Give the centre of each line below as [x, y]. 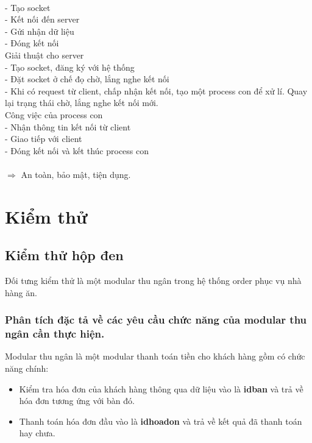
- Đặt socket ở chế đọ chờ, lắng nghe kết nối [87, 79]
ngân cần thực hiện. [55, 334]
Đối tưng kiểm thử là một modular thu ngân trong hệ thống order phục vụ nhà [153, 281]
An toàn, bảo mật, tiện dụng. [76, 174]
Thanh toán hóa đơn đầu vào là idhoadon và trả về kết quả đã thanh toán [161, 421]
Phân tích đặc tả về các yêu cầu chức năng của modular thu [156, 320]
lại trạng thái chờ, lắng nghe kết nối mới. [82, 103]
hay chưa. [37, 433]
